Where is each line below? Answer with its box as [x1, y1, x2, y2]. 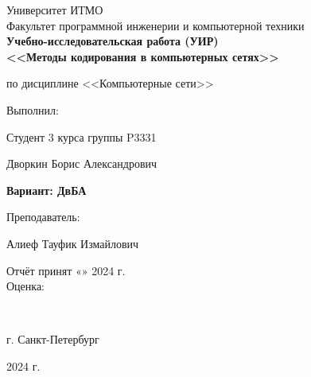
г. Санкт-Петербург [6, 331, 99, 348]
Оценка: [6, 278, 45, 294]
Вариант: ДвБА [6, 181, 87, 198]
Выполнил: [6, 101, 59, 118]
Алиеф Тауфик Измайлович [6, 235, 139, 251]
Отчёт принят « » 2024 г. [6, 262, 126, 278]
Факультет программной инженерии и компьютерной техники [6, 17, 305, 33]
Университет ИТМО [6, 2, 103, 17]
